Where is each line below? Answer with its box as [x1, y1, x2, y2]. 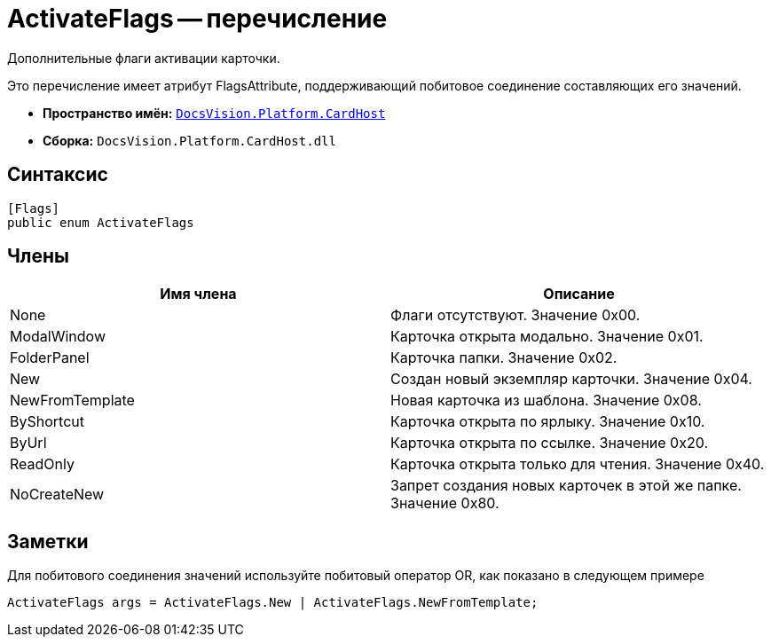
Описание [543, 285, 615, 303]
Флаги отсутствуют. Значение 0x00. [390, 306, 641, 325]
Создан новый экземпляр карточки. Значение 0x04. [390, 370, 752, 389]
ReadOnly [10, 455, 75, 474]
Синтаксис [7, 163, 108, 186]
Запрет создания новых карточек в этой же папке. [390, 476, 742, 495]
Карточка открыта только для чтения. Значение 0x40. [390, 455, 765, 474]
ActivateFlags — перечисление [7, 4, 388, 34]
